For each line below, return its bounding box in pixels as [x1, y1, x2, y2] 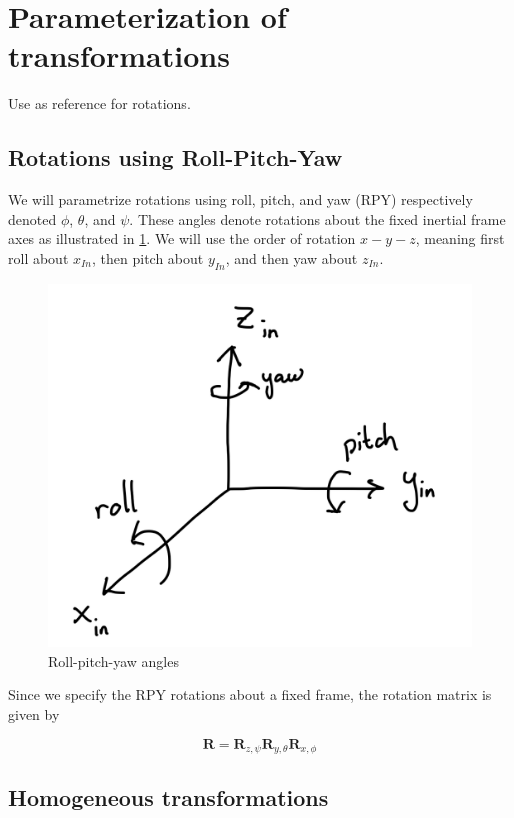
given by [8, 704, 60, 725]
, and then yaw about [225, 247, 358, 268]
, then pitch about [92, 247, 204, 268]
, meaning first [415, 228, 505, 249]
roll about [8, 247, 69, 268]
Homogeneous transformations [8, 782, 329, 813]
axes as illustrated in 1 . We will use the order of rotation [8, 228, 356, 249]
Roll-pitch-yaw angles [48, 650, 179, 671]
